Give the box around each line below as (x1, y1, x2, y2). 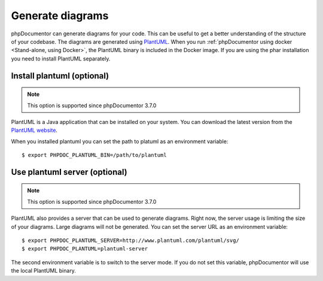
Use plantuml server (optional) (11, 167, 128, 177)
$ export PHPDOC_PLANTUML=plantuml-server (22, 246, 148, 252)
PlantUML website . (11, 126, 58, 134)
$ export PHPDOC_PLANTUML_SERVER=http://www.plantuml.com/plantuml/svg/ (22, 237, 239, 244)
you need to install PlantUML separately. (11, 55, 111, 62)
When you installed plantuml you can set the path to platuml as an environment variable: (11, 138, 228, 145)
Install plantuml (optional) (11, 71, 109, 81)
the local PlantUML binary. (11, 267, 76, 274)
